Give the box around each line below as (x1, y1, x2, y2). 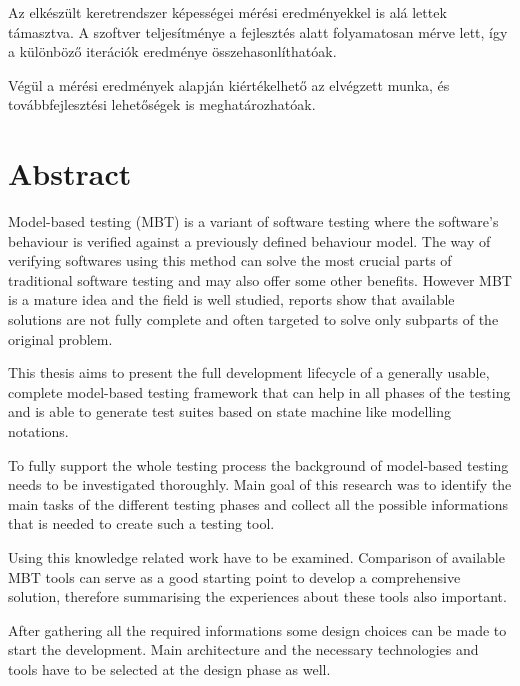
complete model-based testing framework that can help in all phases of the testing (8, 381, 511, 402)
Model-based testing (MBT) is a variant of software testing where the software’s (8, 211, 499, 232)
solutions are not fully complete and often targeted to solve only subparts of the (8, 309, 499, 330)
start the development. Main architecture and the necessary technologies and (8, 639, 479, 660)
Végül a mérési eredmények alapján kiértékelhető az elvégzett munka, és (8, 74, 450, 95)
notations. (8, 421, 69, 442)
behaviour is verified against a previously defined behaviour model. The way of (8, 230, 491, 251)
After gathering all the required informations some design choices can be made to (8, 619, 507, 640)
